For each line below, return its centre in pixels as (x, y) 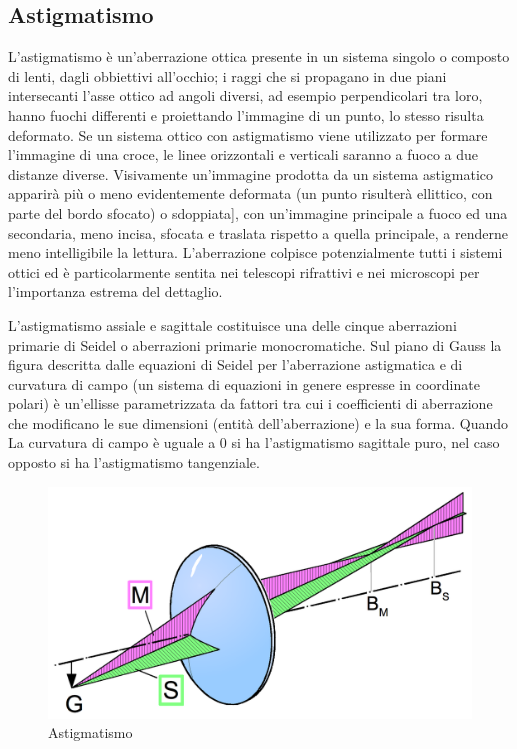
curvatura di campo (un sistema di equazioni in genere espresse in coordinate (244, 383)
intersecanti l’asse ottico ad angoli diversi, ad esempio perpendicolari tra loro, (245, 95)
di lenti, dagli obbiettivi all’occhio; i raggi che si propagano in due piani (227, 75)
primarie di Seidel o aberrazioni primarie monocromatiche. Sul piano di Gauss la (255, 344)
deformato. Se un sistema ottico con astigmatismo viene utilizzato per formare (248, 134)
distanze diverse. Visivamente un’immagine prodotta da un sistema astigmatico (251, 173)
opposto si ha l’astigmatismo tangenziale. (134, 462)
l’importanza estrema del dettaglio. (115, 291)
